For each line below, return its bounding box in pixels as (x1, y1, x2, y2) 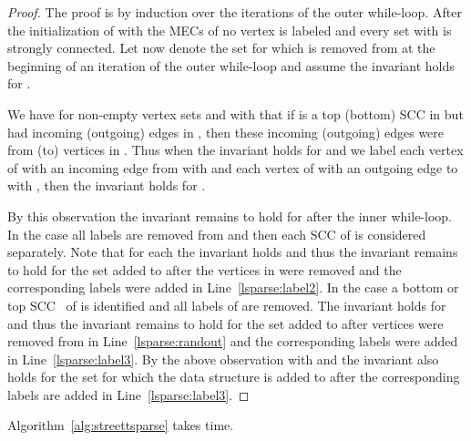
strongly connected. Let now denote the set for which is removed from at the (7, 38, 435, 57)
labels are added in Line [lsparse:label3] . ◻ (7, 385, 250, 404)
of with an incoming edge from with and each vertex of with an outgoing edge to (7, 158, 458, 177)
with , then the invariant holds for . (7, 176, 206, 195)
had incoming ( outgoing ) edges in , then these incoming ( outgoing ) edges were (7, 122, 445, 141)
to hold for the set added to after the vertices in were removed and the (7, 260, 402, 279)
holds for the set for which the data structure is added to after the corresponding (7, 367, 460, 386)
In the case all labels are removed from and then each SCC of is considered (7, 224, 426, 243)
